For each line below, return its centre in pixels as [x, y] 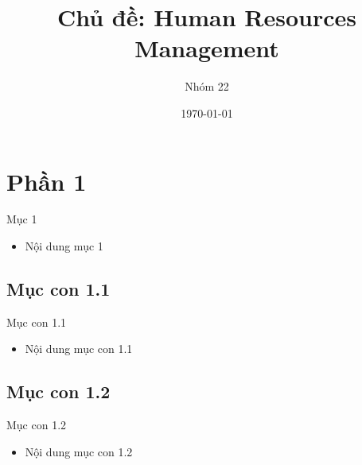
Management [207, 48]
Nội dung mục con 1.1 [79, 349]
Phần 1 [47, 181]
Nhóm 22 [207, 86]
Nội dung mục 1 [64, 246]
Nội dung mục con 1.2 [79, 451]
